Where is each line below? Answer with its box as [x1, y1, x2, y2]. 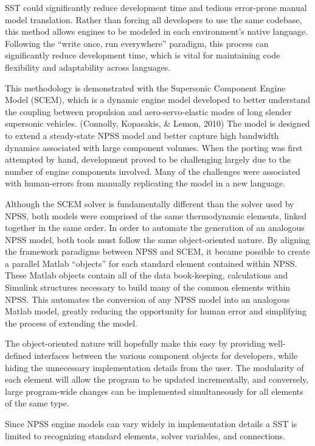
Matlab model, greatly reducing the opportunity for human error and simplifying [5, 305, 306, 317]
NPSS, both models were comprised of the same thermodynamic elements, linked [5, 209, 307, 222]
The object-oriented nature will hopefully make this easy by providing [5, 337, 266, 350]
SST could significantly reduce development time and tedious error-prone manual [5, 1, 307, 13]
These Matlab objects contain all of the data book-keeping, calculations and [5, 269, 288, 281]
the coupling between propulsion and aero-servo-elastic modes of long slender [5, 105, 292, 118]
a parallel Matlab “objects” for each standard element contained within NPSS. [5, 257, 297, 269]
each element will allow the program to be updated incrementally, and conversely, [5, 373, 309, 386]
